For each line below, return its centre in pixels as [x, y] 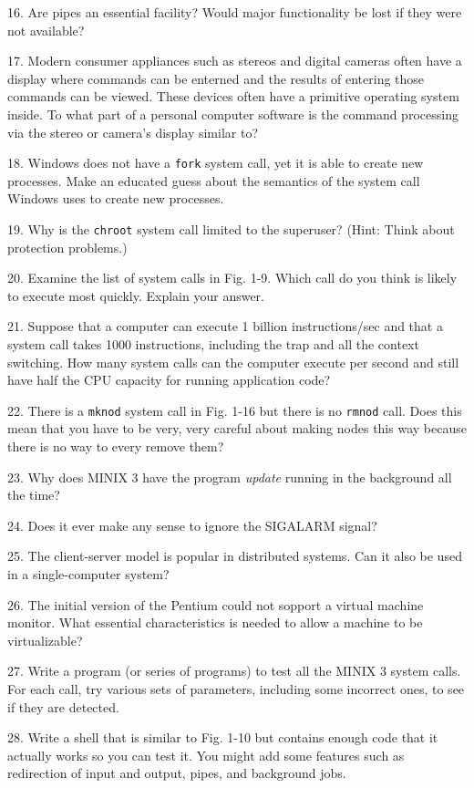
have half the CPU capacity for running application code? [169, 380]
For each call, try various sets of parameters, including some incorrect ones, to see [236, 689]
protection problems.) [67, 247]
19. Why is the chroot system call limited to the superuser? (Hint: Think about [231, 229]
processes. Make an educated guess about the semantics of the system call [214, 180]
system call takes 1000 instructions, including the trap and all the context [213, 344]
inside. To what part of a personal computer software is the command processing [233, 114]
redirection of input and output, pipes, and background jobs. [177, 773]
